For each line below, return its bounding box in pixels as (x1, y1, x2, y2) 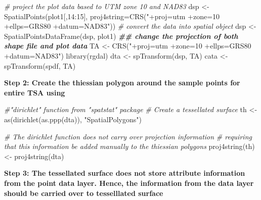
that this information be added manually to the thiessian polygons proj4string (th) (4, 141, 255, 152)
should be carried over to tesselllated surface (4, 187, 163, 198)
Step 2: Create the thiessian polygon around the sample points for (4, 77, 240, 88)
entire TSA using (4, 87, 65, 97)
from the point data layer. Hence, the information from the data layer (4, 177, 254, 188)
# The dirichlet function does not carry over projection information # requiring (4, 131, 252, 141)
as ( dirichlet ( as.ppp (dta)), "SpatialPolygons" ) (4, 114, 142, 124)
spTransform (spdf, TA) (4, 60, 76, 71)
